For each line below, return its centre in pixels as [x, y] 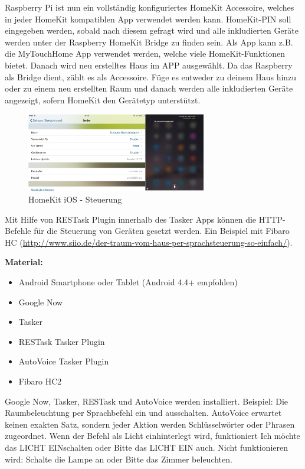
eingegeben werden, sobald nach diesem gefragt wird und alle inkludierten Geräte [152, 30]
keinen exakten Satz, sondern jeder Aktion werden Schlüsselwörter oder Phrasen [150, 424]
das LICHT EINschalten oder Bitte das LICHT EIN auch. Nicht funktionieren [146, 447]
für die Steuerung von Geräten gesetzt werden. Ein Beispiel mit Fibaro [162, 231]
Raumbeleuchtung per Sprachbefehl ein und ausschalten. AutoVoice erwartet [143, 413]
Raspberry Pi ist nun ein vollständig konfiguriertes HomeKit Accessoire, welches [150, 7]
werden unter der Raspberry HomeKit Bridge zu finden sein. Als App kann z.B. [149, 42]
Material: [24, 262]
